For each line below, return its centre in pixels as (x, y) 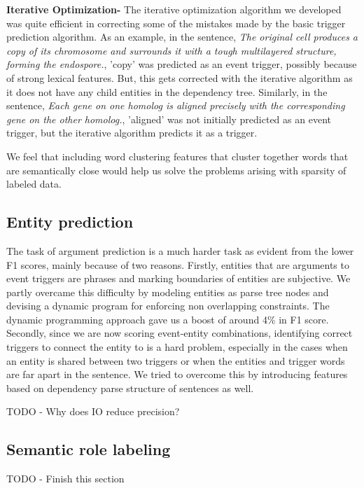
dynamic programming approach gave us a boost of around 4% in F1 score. (168, 319)
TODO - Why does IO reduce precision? (93, 411)
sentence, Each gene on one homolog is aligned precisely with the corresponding (176, 105)
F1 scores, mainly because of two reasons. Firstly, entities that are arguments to (178, 264)
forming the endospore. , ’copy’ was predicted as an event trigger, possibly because (182, 64)
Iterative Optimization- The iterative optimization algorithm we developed (174, 9)
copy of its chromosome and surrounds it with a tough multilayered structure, (171, 50)
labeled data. (34, 184)
